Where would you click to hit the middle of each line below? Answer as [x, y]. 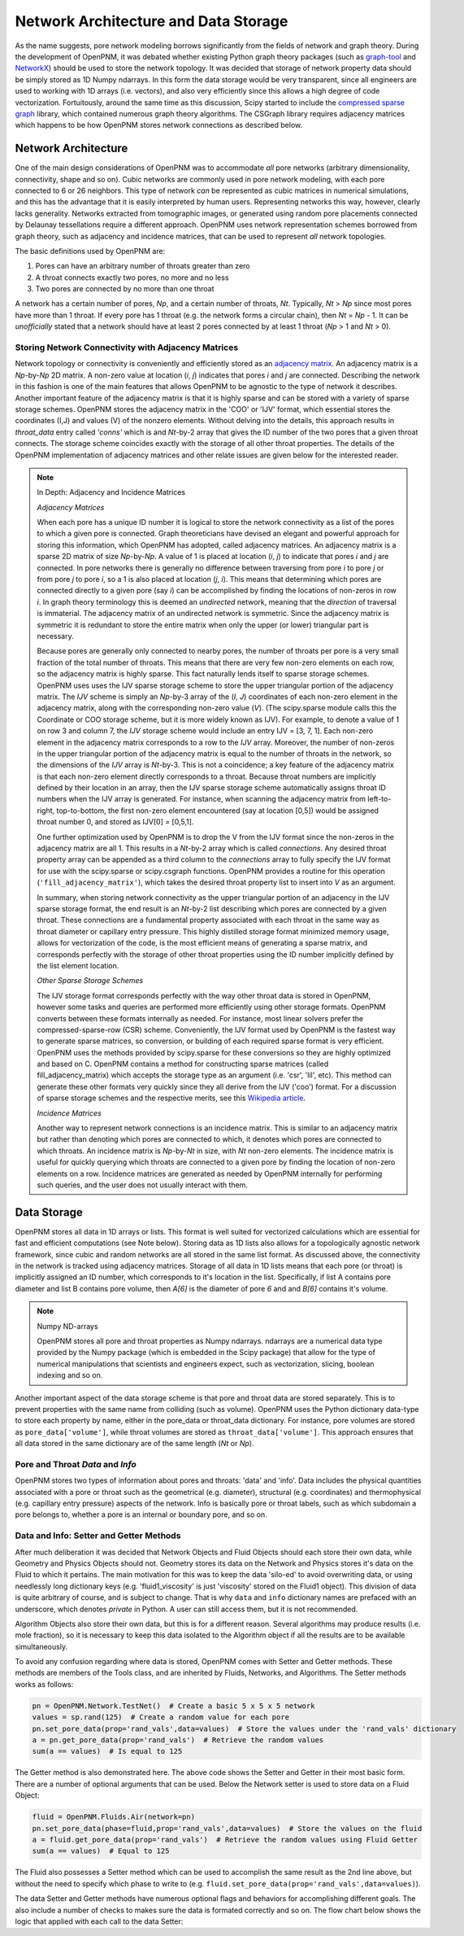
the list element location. [78, 965]
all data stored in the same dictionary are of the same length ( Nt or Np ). [134, 1444]
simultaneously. [41, 1646]
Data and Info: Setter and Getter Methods [98, 1536]
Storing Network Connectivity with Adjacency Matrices [127, 347]
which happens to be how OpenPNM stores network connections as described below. [159, 125]
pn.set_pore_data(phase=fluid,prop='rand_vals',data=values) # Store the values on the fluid [227, 1828]
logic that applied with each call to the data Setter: [99, 1921]
